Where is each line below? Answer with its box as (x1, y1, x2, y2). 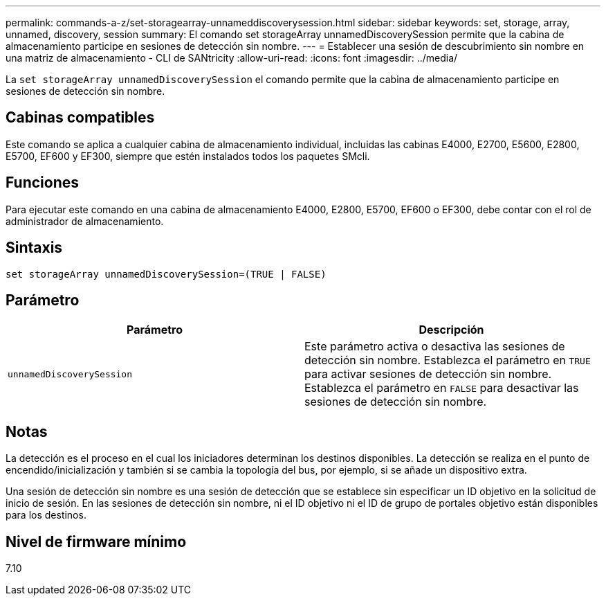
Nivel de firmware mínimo (6, 532, 187, 550)
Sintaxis (6, 239, 63, 257)
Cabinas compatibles (6, 109, 155, 127)
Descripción (419, 323, 484, 337)
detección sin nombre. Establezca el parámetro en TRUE (304, 353, 591, 368)
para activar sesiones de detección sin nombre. (304, 367, 552, 382)
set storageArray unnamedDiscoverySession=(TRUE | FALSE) (6, 268, 327, 280)
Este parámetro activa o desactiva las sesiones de (304, 339, 565, 354)
